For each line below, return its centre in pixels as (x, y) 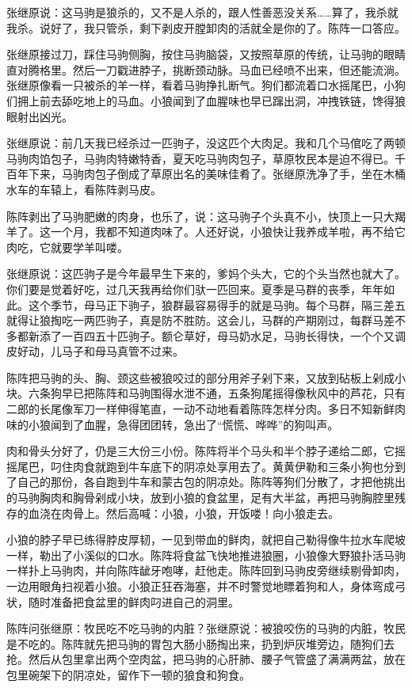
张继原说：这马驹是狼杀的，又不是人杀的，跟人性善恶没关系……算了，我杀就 (202, 12)
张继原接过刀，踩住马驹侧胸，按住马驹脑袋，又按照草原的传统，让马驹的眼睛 (206, 54)
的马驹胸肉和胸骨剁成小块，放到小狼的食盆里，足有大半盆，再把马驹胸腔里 (200, 498)
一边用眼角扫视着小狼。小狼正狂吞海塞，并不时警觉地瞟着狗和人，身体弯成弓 (206, 586)
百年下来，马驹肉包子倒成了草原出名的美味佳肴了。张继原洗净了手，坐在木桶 (206, 174)
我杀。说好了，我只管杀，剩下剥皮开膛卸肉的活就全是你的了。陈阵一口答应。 (206, 27)
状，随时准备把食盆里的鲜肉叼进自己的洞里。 (123, 601)
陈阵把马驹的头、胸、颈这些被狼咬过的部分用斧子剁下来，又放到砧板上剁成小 (206, 377)
